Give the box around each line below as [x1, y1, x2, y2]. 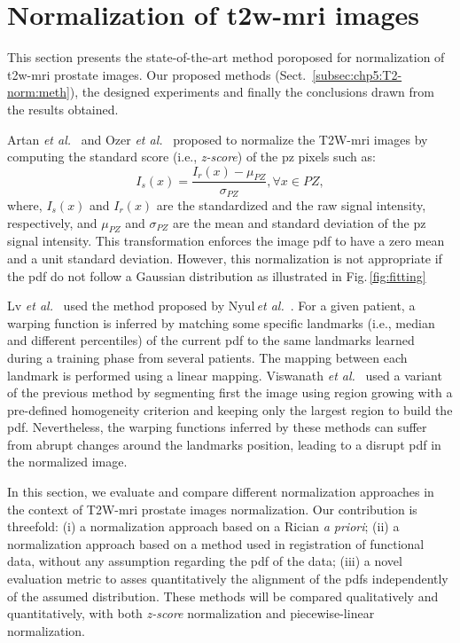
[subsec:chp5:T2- [312, 65, 402, 83]
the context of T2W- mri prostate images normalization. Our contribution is [7, 499, 417, 518]
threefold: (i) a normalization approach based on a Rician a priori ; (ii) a [7, 517, 400, 536]
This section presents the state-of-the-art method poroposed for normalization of [7, 48, 445, 67]
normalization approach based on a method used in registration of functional [7, 534, 425, 553]
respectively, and [7, 213, 97, 231]
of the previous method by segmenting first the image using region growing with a [7, 383, 453, 402]
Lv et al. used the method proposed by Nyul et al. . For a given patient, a [7, 296, 416, 315]
